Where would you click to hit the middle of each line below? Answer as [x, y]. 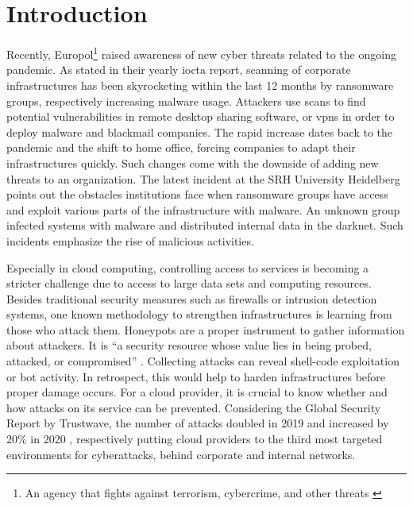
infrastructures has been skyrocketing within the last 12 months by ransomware [200, 85]
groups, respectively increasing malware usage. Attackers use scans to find [186, 100]
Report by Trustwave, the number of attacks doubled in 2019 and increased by [198, 423]
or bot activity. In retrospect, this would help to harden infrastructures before [196, 376]
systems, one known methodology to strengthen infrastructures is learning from [199, 314]
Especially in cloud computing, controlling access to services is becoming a [188, 267]
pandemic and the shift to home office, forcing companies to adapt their [181, 147]
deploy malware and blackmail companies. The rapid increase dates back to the [200, 131]
